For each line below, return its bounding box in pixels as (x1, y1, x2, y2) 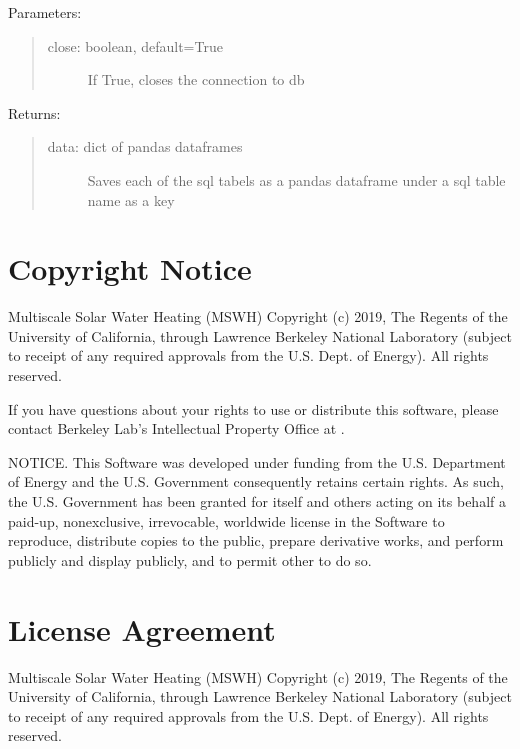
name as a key (87, 189, 175, 210)
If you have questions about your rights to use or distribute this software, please (8, 398, 499, 419)
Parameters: (8, 2, 82, 22)
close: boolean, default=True (47, 35, 223, 56)
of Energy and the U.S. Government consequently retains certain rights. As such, (8, 471, 504, 492)
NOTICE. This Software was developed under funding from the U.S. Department (8, 451, 506, 472)
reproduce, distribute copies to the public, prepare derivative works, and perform (8, 530, 504, 551)
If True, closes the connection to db (87, 69, 305, 90)
